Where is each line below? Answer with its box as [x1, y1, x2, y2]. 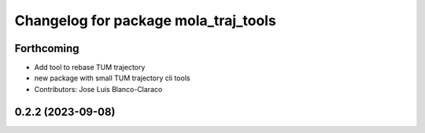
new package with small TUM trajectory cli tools [34, 73, 190, 83]
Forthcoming [14, 42, 79, 55]
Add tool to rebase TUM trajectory [34, 63, 146, 72]
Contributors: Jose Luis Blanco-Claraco [34, 84, 163, 94]
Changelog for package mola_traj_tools [14, 12, 277, 29]
